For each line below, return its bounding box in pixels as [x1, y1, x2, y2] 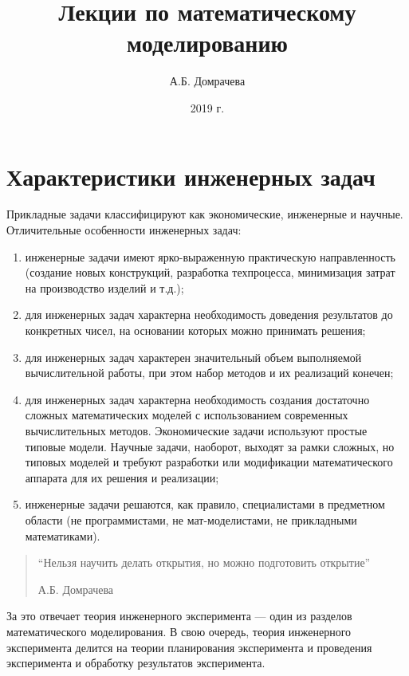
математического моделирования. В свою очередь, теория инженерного [6, 623, 352, 639]
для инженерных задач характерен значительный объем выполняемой [25, 348, 362, 365]
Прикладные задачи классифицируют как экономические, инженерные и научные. [6, 206, 403, 222]
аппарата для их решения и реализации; [25, 469, 219, 485]
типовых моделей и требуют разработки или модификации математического [25, 454, 393, 470]
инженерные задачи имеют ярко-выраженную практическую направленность [25, 248, 395, 265]
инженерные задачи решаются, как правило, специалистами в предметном [25, 496, 385, 513]
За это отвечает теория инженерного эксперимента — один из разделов [6, 607, 352, 624]
